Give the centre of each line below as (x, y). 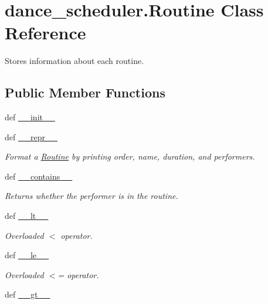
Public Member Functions (85, 92)
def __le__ (27, 255)
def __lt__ (27, 216)
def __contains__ (39, 176)
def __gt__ (28, 294)
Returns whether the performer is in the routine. (91, 196)
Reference (45, 33)
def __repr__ (31, 136)
